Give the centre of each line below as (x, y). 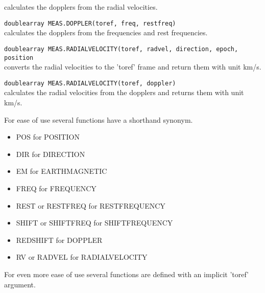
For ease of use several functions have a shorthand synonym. (99, 119)
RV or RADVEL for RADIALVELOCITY (82, 257)
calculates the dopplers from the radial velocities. (81, 7)
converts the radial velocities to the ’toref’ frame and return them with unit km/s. (133, 67)
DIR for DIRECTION (51, 154)
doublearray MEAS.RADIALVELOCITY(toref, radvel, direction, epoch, (121, 49)
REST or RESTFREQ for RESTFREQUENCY (91, 205)
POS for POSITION (48, 137)
